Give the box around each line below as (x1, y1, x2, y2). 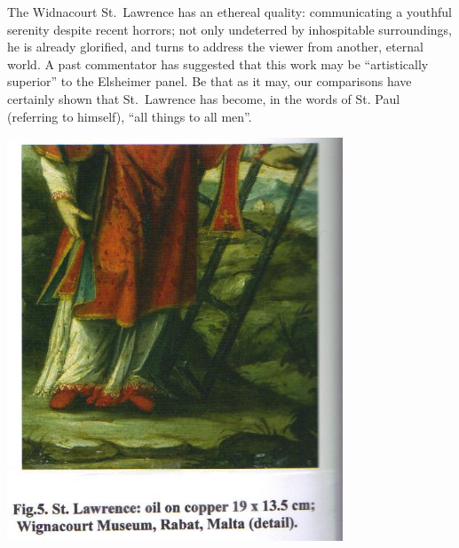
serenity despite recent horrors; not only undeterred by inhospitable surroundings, (7, 20, 452, 38)
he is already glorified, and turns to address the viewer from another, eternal (7, 37, 423, 56)
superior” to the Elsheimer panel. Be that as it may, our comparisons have (7, 72, 412, 91)
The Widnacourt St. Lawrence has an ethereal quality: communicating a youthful (7, 3, 452, 20)
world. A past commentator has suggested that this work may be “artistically (7, 54, 429, 73)
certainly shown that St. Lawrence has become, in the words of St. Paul (7, 89, 400, 107)
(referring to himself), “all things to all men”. (7, 107, 252, 125)
